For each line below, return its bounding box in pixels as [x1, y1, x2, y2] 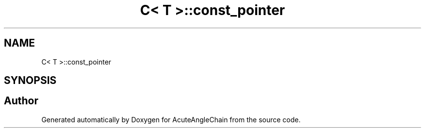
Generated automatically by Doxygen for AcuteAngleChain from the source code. [41, 115, 301, 124]
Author [4, 95, 38, 107]
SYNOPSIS [4, 74, 57, 87]
